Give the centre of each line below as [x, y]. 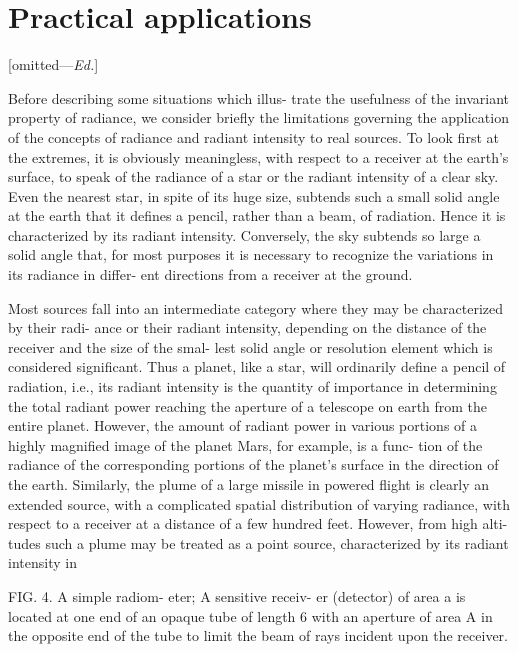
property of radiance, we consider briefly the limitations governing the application [258, 117]
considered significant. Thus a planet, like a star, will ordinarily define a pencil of [257, 366]
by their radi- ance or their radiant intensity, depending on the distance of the [247, 327]
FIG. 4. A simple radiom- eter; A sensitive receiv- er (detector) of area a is [237, 595]
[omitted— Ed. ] [53, 64]
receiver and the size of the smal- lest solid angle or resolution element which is [250, 346]
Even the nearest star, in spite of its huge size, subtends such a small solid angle [254, 195]
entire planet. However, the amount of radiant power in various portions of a [243, 425]
